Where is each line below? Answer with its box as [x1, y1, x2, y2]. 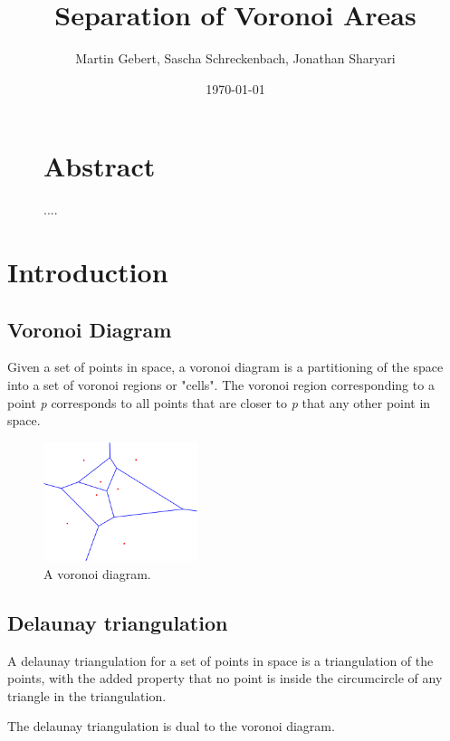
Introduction [7, 253, 168, 290]
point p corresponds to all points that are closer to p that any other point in [7, 393, 431, 412]
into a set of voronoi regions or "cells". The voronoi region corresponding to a [7, 375, 435, 394]
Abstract [43, 147, 156, 185]
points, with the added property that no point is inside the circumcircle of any [7, 669, 443, 688]
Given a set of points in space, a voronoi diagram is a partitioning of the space [7, 357, 444, 376]
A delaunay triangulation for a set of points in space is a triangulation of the [7, 651, 434, 670]
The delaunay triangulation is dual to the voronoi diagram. [7, 717, 335, 736]
